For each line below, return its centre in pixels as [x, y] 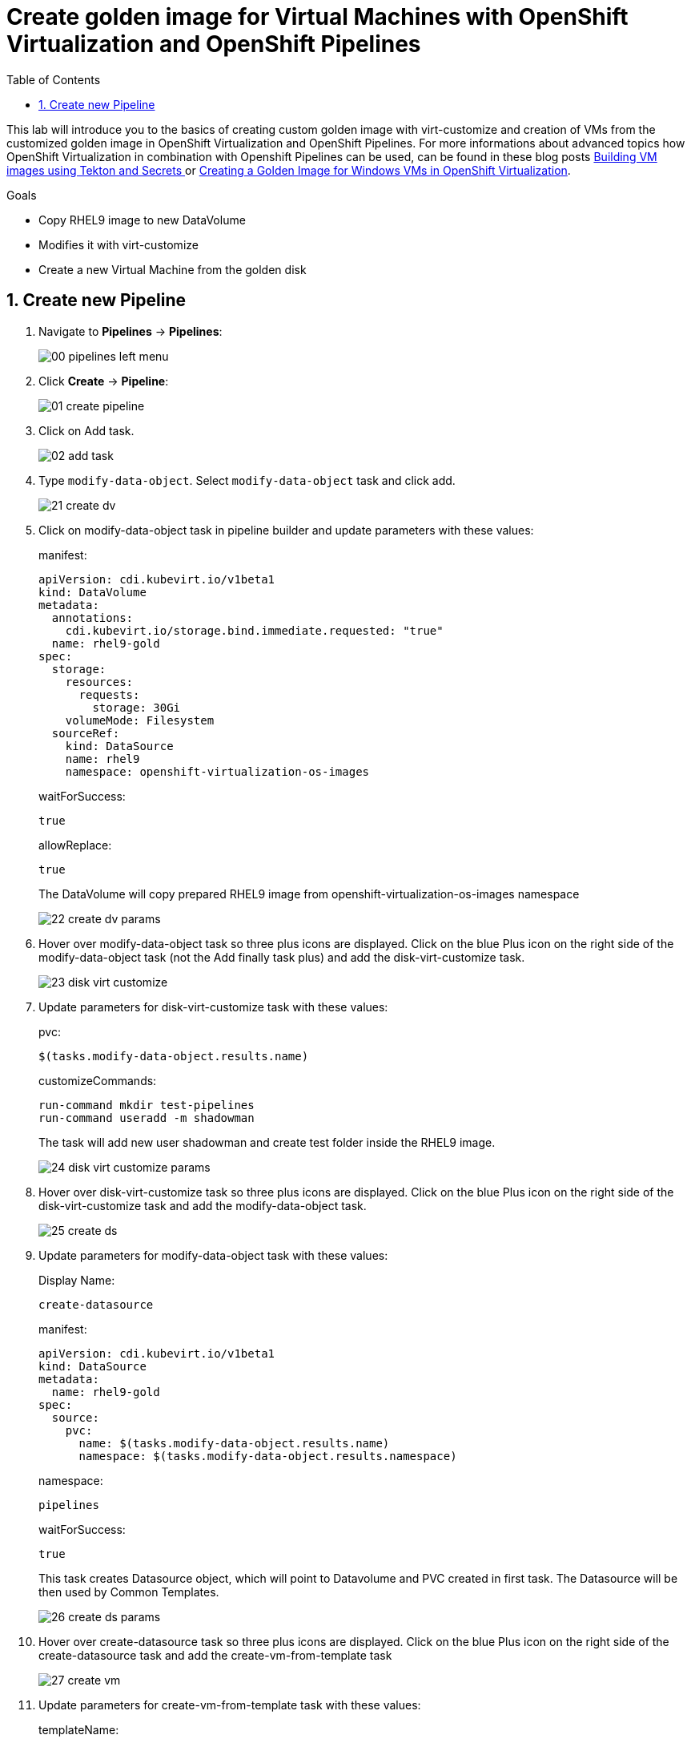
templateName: [79, 1729]
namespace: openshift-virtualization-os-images [217, 771]
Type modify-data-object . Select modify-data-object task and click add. [247, 480]
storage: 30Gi [137, 707]
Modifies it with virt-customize [119, 244]
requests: [109, 694]
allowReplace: [75, 845]
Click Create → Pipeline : [104, 381]
